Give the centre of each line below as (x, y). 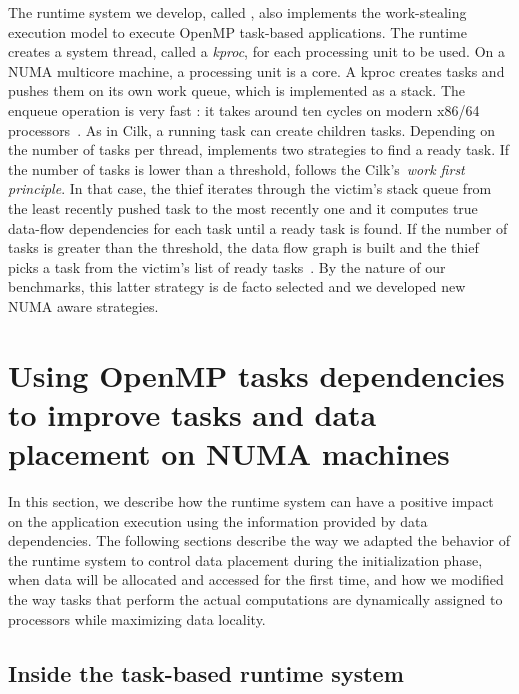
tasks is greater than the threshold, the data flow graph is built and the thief (243, 247)
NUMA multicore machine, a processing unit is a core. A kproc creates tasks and (256, 70)
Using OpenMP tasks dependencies (256, 374)
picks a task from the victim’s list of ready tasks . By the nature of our (227, 266)
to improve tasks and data (192, 413)
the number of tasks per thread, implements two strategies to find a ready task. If (259, 149)
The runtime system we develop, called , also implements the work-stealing (237, 12)
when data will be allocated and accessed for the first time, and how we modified (256, 579)
